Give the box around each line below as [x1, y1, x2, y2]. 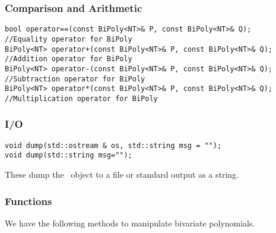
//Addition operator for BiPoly [5, 55, 132, 64]
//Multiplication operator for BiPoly [5, 94, 158, 103]
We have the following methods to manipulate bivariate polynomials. [5, 216, 255, 229]
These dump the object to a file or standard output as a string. [5, 168, 239, 180]
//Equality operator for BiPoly [5, 34, 132, 43]
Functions [5, 193, 52, 208]
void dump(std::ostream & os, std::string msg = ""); [5, 141, 222, 150]
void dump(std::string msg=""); [5, 151, 132, 160]
